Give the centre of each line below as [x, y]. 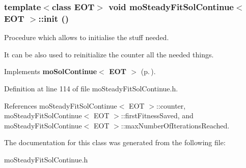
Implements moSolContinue [51, 71]
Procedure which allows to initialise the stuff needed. [87, 37]
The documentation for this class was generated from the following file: [115, 142]
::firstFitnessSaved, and [157, 115]
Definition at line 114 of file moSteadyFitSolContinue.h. [91, 88]
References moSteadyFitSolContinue [61, 105]
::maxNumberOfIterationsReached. [175, 125]
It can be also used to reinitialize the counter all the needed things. [109, 54]
